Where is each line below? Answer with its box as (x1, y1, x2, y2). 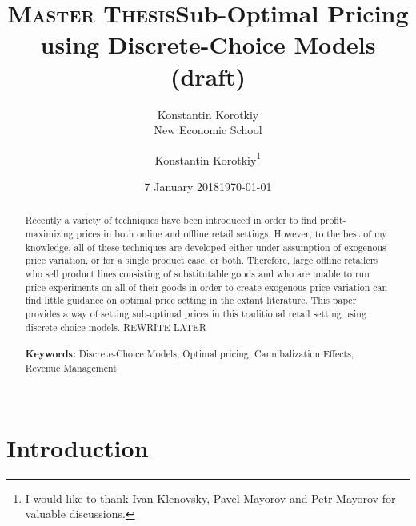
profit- (320, 213, 346, 227)
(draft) (170, 59, 246, 92)
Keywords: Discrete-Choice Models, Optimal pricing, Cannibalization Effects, (25, 346, 354, 361)
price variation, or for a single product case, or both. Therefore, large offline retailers (25, 253, 378, 267)
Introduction (6, 431, 149, 464)
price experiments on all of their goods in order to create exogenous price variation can (25, 280, 388, 293)
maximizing (25, 226, 74, 240)
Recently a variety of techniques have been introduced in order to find (25, 213, 318, 227)
